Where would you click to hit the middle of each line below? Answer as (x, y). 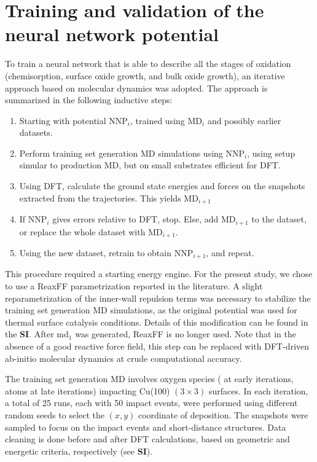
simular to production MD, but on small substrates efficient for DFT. (150, 165)
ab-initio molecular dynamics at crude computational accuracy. (123, 358)
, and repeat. (230, 253)
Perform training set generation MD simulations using (121, 153)
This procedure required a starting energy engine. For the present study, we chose (159, 274)
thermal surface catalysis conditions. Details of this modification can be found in (157, 322)
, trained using (158, 120)
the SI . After (29, 334)
